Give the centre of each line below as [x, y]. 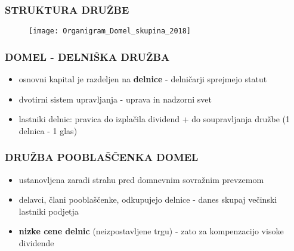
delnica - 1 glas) [48, 130]
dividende [36, 243]
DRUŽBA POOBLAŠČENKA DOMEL [102, 157]
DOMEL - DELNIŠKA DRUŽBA [87, 56]
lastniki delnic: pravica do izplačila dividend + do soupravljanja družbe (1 [154, 119]
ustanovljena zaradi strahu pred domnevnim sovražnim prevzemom [141, 179]
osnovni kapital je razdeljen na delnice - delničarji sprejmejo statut [143, 79]
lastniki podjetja [49, 211]
